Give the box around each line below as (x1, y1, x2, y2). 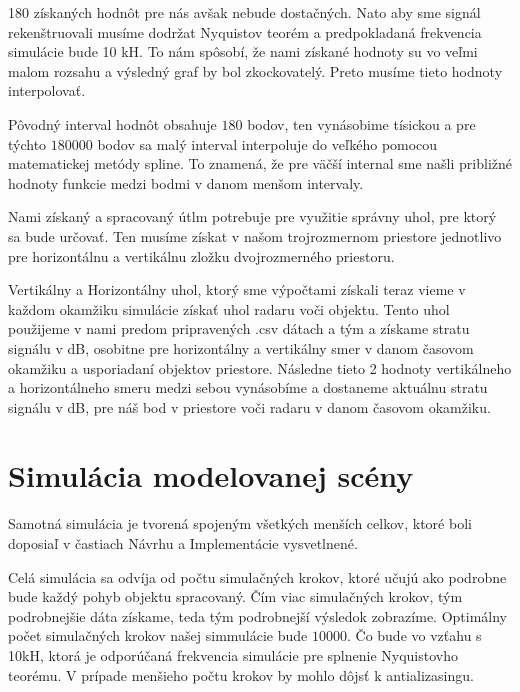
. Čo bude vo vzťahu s (346, 625, 482, 646)
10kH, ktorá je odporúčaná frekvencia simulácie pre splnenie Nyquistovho (8, 644, 458, 665)
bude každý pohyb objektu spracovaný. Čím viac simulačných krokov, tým (8, 586, 463, 607)
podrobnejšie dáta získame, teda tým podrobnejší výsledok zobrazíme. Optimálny (8, 605, 508, 626)
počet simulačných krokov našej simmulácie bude (8, 625, 308, 646)
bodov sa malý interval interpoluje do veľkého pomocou (97, 133, 438, 154)
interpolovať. (8, 80, 86, 101)
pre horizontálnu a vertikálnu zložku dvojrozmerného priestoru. (8, 245, 395, 266)
